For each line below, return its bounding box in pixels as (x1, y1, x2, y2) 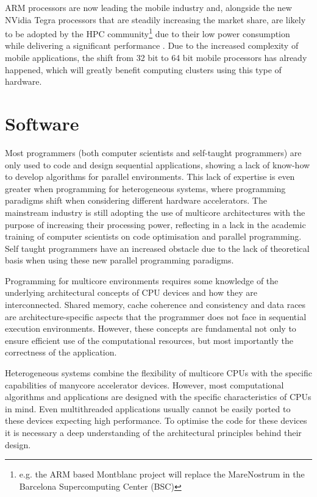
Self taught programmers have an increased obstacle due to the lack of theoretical (5, 241, 310, 254)
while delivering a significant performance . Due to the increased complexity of (5, 39, 299, 52)
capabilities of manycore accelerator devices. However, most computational (5, 378, 284, 391)
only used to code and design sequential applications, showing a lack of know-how (5, 158, 310, 171)
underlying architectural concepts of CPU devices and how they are (5, 286, 257, 299)
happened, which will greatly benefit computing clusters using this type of (5, 63, 282, 76)
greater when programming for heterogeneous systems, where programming (5, 182, 286, 195)
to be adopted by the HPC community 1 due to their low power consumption (5, 26, 290, 40)
